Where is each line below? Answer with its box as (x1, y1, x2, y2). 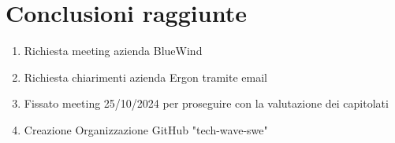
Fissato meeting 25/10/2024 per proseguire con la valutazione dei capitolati (24, 95, 389, 112)
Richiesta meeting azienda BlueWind (24, 42, 203, 59)
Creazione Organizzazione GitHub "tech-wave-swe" (24, 121, 268, 137)
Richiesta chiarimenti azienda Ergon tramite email (24, 68, 267, 85)
